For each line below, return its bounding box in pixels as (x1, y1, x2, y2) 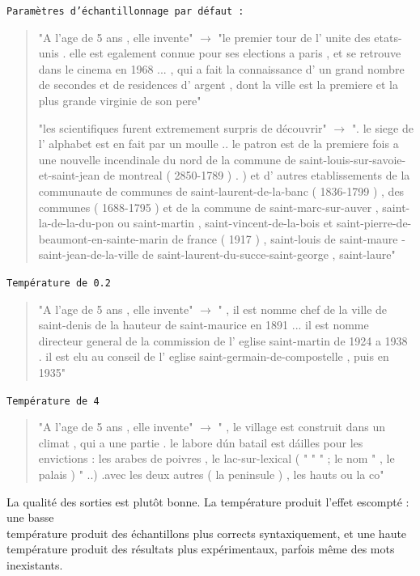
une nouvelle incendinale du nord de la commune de (38, 150, 296, 167)
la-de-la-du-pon (38, 214, 114, 231)
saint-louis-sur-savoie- (299, 150, 406, 167)
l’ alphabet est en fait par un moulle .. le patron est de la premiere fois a (38, 135, 399, 152)
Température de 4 (6, 395, 100, 407)
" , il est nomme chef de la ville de (218, 300, 388, 317)
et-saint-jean (38, 167, 100, 184)
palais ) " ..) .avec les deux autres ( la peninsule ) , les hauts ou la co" (38, 466, 384, 483)
